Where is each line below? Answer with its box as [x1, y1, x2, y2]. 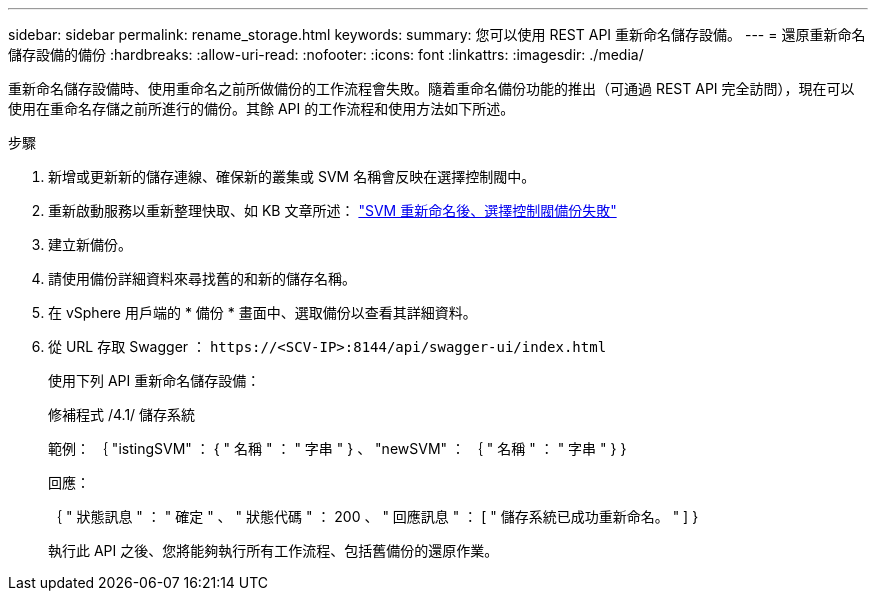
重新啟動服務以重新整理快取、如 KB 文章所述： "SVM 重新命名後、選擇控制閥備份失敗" [48, 202, 617, 219]
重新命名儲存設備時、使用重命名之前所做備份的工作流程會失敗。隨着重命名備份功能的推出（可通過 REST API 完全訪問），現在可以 [8, 80, 855, 97]
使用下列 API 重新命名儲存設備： [48, 372, 261, 389]
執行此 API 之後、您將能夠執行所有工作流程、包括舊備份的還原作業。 [48, 542, 499, 559]
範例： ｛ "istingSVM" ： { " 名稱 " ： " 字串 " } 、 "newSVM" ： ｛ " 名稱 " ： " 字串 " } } [48, 440, 627, 457]
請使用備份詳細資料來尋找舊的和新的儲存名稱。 [48, 270, 356, 287]
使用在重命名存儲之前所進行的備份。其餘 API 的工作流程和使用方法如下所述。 [8, 100, 515, 117]
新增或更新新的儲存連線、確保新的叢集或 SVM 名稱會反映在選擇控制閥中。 [48, 168, 536, 185]
